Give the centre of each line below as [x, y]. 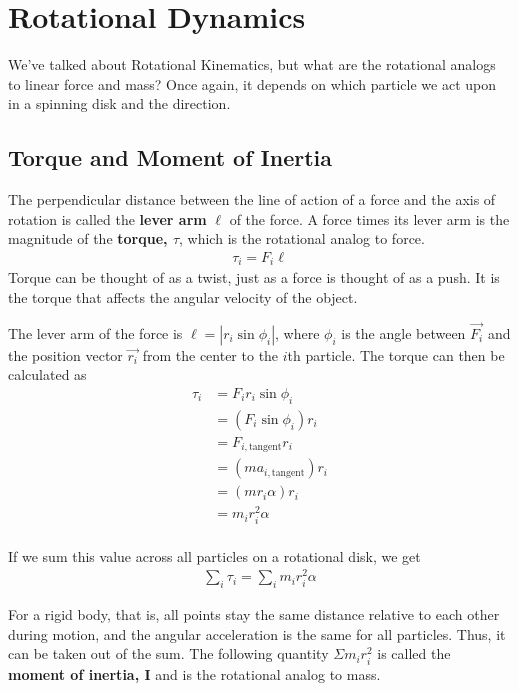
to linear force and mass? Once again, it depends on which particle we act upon [252, 83]
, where [297, 332]
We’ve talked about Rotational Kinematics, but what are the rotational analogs [252, 64]
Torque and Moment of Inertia [170, 157]
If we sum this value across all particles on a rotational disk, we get [214, 555]
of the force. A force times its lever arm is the [369, 218]
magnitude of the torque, [88, 238]
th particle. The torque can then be [396, 354]
